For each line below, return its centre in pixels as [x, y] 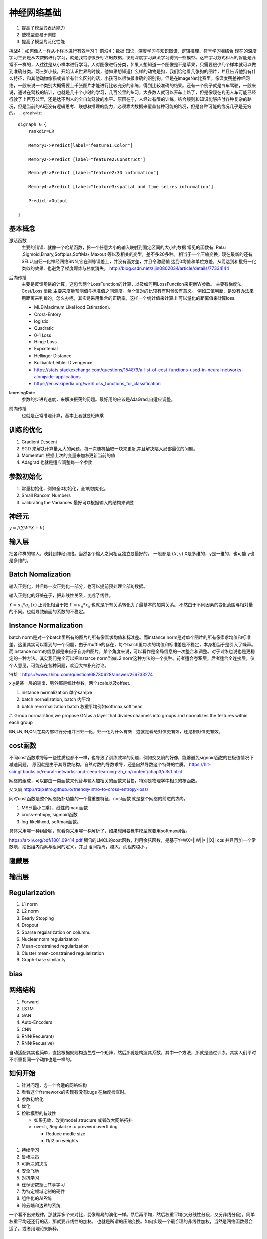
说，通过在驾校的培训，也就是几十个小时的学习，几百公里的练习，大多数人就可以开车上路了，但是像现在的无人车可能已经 [133, 92]
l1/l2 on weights [62, 1141]
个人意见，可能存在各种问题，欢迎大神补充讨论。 [59, 665]
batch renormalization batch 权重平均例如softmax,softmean [82, 706]
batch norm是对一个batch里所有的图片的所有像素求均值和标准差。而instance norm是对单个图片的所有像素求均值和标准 [130, 637]
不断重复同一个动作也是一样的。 [42, 1059]
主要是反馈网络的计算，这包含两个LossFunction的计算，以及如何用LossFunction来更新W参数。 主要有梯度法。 [134, 284]
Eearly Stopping [38, 918]
